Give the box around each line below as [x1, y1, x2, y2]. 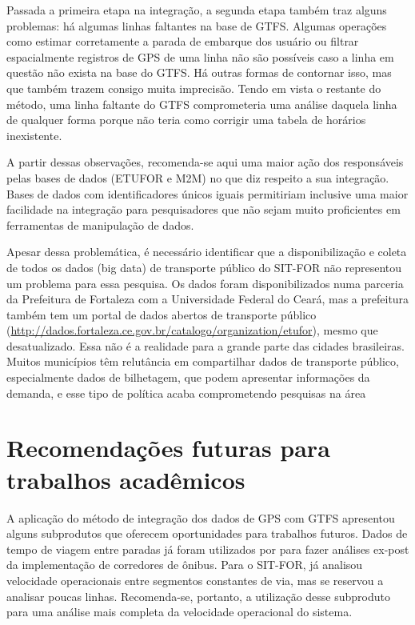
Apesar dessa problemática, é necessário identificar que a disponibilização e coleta [6, 243, 407, 260]
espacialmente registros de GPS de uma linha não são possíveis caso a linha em [6, 48, 394, 65]
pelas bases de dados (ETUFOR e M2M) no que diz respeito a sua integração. [6, 169, 389, 186]
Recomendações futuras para [6, 431, 330, 464]
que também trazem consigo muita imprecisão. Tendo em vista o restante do [6, 79, 381, 96]
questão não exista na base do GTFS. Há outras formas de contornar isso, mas [6, 64, 392, 81]
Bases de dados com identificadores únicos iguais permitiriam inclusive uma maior [6, 185, 409, 202]
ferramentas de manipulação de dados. [6, 216, 194, 233]
